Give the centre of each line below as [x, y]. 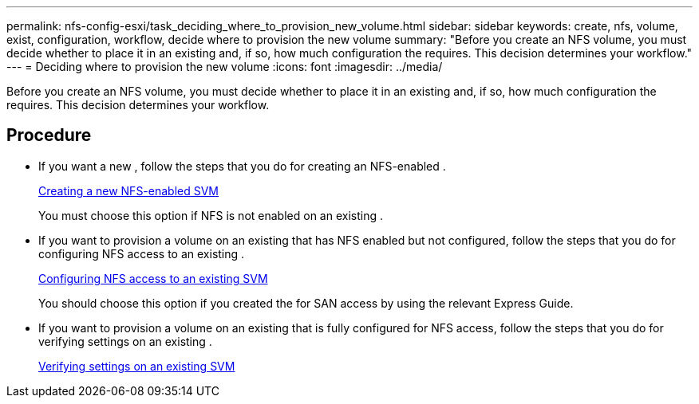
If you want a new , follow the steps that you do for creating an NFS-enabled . [242, 166]
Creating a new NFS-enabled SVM [129, 190]
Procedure [49, 135]
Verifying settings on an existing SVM [137, 366]
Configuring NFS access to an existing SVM [153, 278]
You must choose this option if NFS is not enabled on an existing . [211, 215]
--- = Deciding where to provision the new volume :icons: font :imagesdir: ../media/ [225, 67]
